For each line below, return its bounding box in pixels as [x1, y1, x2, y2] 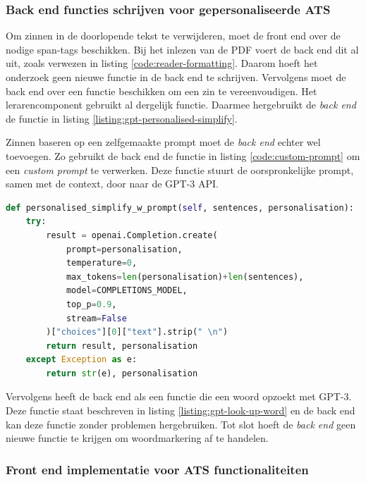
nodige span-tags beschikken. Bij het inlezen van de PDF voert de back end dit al [6, 42, 359, 56]
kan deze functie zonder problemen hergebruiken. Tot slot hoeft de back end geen [6, 416, 356, 431]
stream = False [66, 313, 127, 323]
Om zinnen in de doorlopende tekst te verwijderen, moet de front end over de [6, 28, 341, 43]
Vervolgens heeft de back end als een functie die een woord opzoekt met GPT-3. [6, 389, 352, 404]
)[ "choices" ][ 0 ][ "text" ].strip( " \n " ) [46, 327, 228, 338]
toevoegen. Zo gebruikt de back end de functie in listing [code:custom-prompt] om [6, 148, 360, 163]
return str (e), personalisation [46, 368, 198, 378]
